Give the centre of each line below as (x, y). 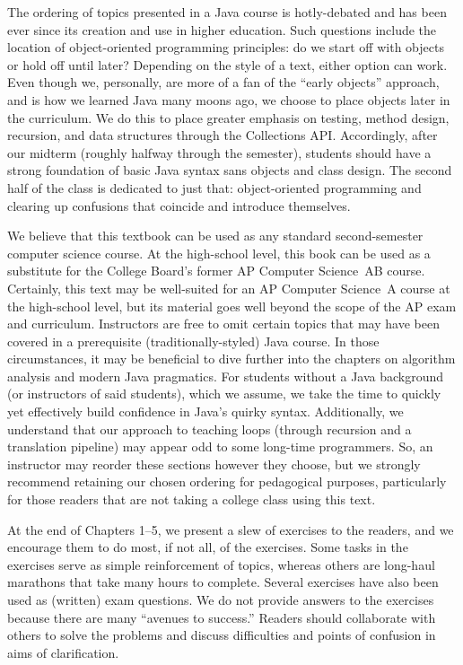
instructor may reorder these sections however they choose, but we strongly (214, 464)
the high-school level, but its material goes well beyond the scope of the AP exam (232, 306)
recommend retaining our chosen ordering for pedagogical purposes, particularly (227, 481)
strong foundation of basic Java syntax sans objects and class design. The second (230, 170)
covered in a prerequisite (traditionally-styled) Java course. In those (193, 341)
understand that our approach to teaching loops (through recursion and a (210, 429)
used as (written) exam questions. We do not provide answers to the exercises (221, 599)
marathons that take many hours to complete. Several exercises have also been (223, 582)
